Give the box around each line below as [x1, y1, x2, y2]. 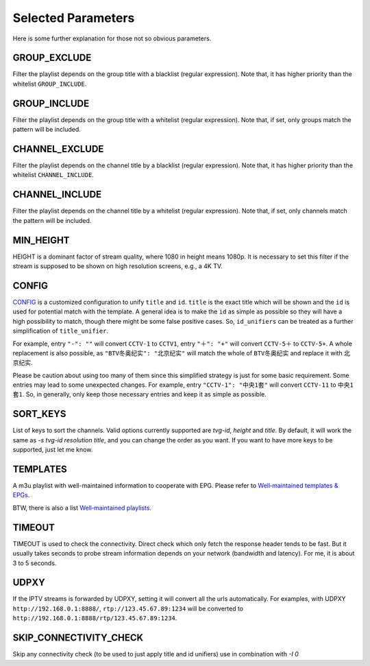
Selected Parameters [12, 10, 135, 25]
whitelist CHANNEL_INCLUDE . [12, 171, 94, 179]
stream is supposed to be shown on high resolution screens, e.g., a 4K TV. [12, 262, 223, 270]
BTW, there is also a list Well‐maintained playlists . [12, 503, 152, 512]
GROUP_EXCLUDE [12, 52, 92, 64]
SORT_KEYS [12, 408, 66, 420]
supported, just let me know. [12, 446, 93, 454]
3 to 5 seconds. [12, 559, 57, 567]
